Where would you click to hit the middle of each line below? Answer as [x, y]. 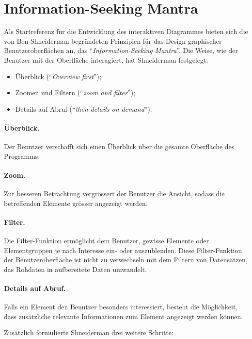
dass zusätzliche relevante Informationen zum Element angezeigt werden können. [124, 316]
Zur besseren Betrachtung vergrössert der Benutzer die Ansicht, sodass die [114, 194]
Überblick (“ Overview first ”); [58, 76]
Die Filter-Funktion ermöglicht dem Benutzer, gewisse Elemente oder [107, 241]
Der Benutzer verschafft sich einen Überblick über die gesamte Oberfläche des [119, 146]
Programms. [22, 156]
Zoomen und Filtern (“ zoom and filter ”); [75, 93]
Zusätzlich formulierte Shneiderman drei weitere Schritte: [89, 332]
